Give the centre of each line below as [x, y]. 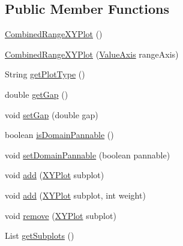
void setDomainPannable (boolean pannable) [88, 154]
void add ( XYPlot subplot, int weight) [75, 195]
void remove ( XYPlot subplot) [61, 215]
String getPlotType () [45, 74]
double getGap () [37, 94]
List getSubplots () [40, 235]
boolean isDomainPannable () [59, 135]
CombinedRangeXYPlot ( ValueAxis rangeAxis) [92, 54]
